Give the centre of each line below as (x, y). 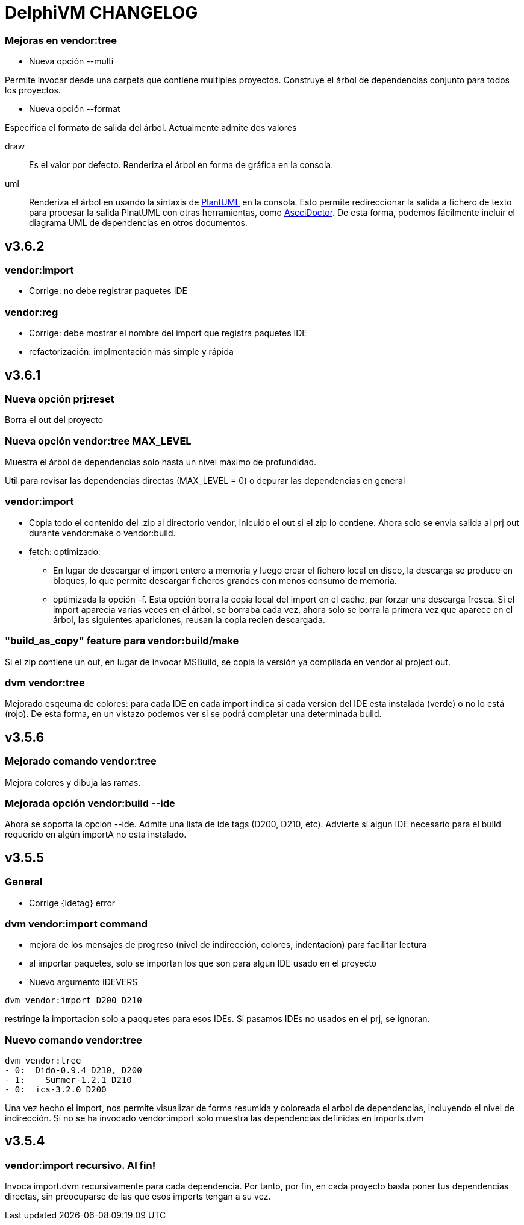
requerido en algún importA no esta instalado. (96, 835)
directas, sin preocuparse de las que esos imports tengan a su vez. (138, 1197)
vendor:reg (32, 312)
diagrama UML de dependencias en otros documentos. (138, 223)
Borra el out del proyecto (54, 420)
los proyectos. (33, 90)
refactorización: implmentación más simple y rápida (131, 352)
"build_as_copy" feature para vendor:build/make (122, 641)
